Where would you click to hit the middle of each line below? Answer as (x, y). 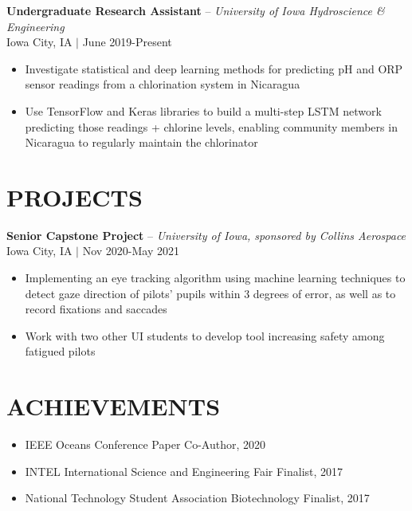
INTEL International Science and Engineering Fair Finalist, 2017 (184, 471)
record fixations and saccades (96, 309)
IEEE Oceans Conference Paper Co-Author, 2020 (145, 444)
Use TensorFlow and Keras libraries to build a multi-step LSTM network (203, 110)
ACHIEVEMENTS (114, 406)
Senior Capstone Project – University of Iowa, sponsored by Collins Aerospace (206, 235)
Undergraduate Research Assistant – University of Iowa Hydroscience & (196, 10)
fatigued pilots (60, 351)
